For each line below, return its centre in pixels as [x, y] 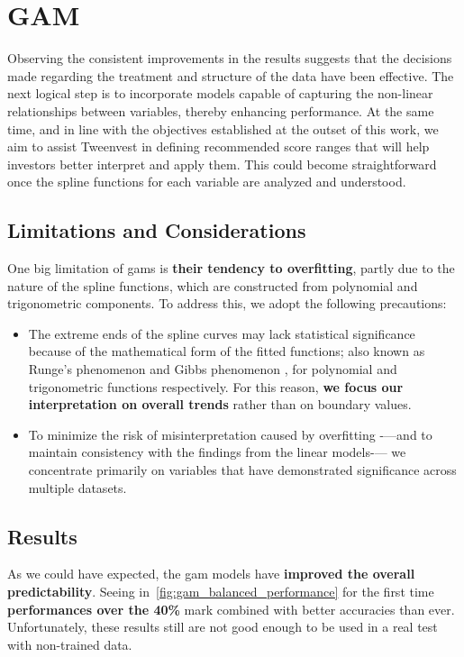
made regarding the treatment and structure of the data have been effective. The [231, 75]
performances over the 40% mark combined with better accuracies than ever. [231, 609]
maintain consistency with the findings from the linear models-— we [217, 452]
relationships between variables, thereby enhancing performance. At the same [221, 110]
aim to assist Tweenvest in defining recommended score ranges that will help [218, 146]
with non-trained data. [70, 644]
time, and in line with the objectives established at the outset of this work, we [223, 128]
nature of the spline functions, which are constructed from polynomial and [213, 285]
